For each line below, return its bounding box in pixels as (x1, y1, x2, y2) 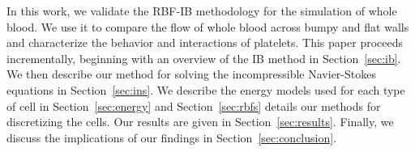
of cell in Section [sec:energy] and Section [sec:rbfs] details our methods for (6, 97, 381, 114)
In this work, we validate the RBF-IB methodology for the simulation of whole (6, 2, 397, 19)
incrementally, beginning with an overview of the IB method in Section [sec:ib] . (6, 49, 401, 66)
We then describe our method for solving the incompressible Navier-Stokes (6, 65, 376, 82)
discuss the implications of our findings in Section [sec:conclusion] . (6, 129, 337, 146)
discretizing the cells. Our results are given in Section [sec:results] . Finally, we (6, 113, 394, 130)
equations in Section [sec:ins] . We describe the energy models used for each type (6, 81, 405, 98)
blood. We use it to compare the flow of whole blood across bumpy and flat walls (6, 18, 409, 35)
